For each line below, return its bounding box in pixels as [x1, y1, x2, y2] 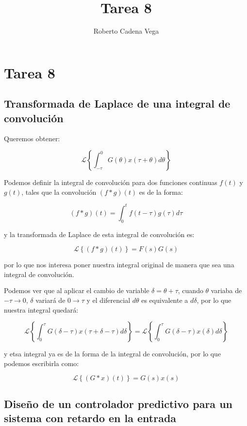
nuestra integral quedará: [4, 304, 79, 315]
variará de [35, 295, 66, 305]
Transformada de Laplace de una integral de [4, 96, 231, 111]
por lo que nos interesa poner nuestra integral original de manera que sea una [4, 259, 234, 270]
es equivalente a [141, 295, 188, 305]
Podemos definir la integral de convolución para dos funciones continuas [4, 177, 217, 187]
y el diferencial [86, 295, 131, 305]
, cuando [178, 285, 203, 296]
